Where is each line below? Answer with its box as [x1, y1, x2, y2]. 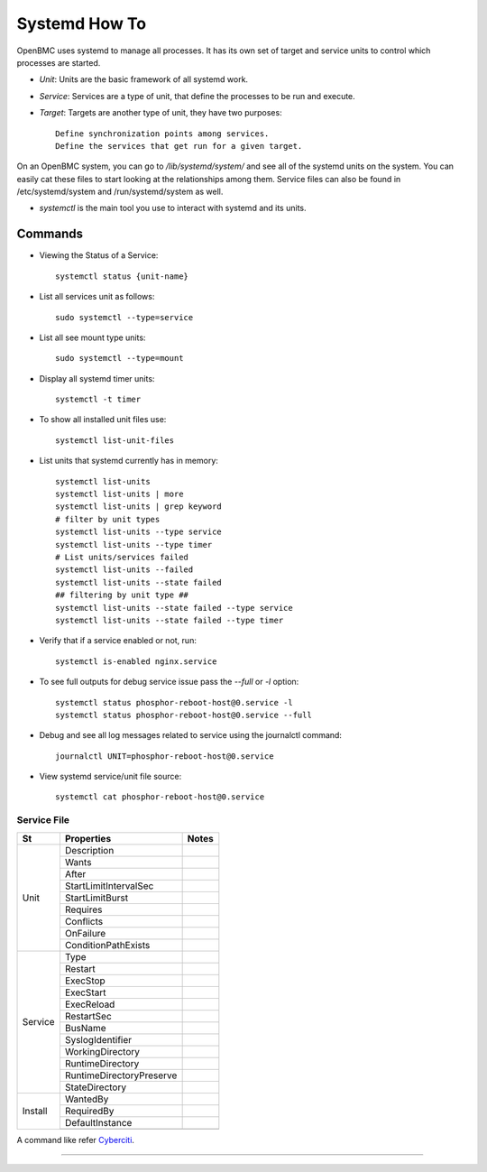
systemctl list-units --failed [55, 565, 194, 575]
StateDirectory [64, 1081, 126, 1094]
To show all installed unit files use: [39, 414, 167, 425]
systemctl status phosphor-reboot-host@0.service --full [55, 709, 313, 720]
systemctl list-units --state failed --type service [55, 603, 293, 613]
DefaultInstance [64, 1116, 133, 1129]
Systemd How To [16, 14, 147, 33]
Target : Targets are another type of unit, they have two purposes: [39, 107, 283, 118]
